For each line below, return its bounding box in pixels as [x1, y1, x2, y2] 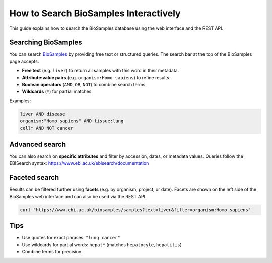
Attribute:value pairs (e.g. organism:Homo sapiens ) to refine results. [22, 74, 171, 80]
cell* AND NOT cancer [20, 125, 74, 131]
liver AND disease [20, 111, 65, 117]
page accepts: [9, 58, 39, 64]
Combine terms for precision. [22, 249, 83, 255]
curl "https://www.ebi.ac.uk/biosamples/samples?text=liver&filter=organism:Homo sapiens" [20, 207, 251, 213]
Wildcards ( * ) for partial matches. [22, 88, 93, 95]
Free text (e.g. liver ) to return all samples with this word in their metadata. [22, 68, 179, 74]
